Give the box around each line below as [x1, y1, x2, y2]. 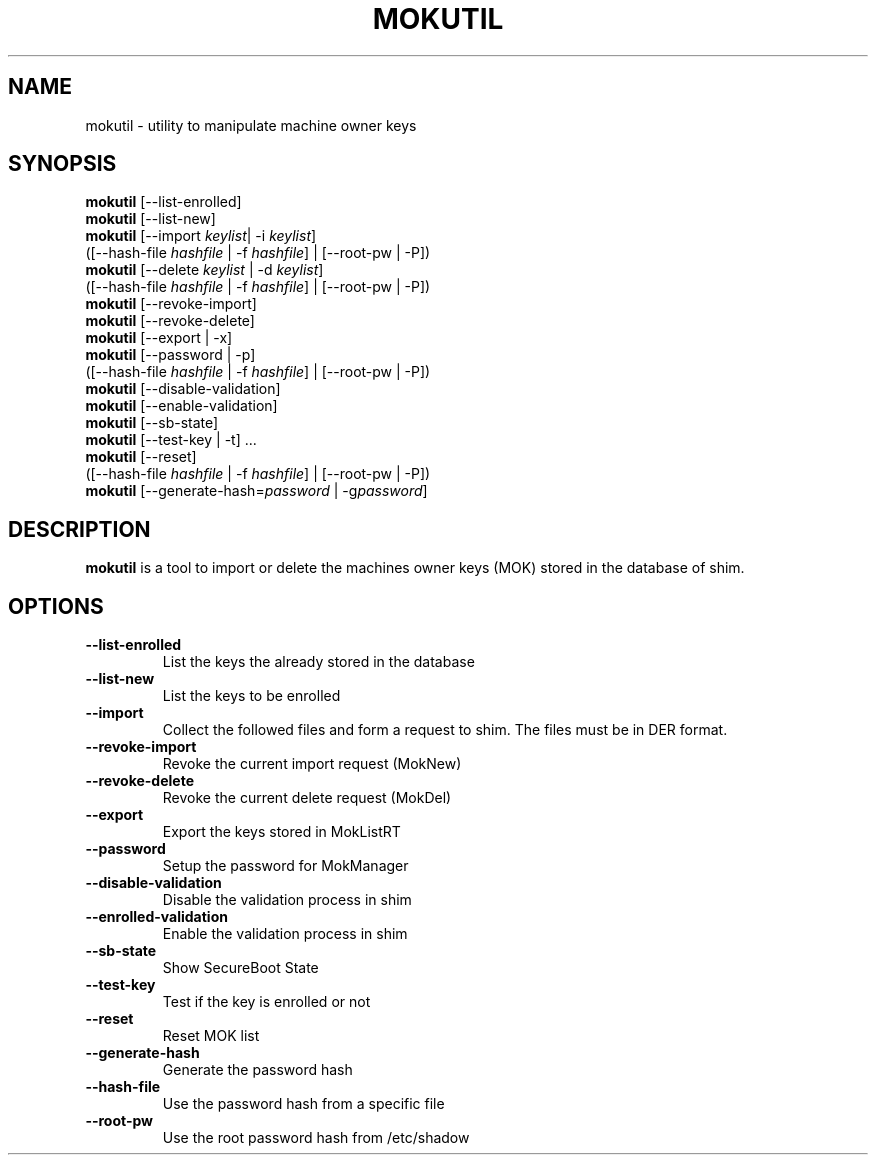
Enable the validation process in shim [162, 925, 408, 943]
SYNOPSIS [8, 151, 117, 177]
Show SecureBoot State [162, 959, 319, 977]
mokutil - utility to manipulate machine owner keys [85, 116, 417, 134]
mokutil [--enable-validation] [85, 397, 278, 415]
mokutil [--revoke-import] [85, 295, 257, 313]
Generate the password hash [162, 1061, 353, 1079]
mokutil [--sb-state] [85, 414, 219, 432]
